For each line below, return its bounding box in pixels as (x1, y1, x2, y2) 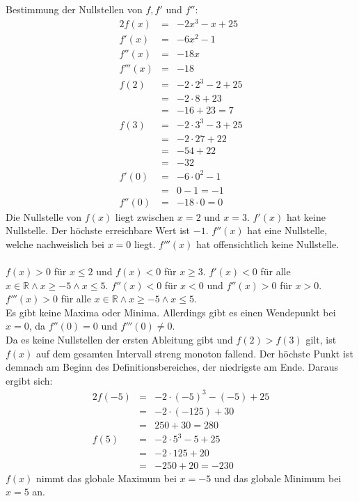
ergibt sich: (6, 373, 53, 387)
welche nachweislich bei (6, 236, 104, 251)
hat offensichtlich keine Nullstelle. (196, 236, 340, 251)
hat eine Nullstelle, (247, 223, 328, 238)
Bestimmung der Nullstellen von (6, 1, 143, 16)
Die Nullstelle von (6, 209, 82, 224)
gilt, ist (305, 332, 337, 346)
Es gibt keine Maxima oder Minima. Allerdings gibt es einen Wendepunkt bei (6, 305, 336, 319)
